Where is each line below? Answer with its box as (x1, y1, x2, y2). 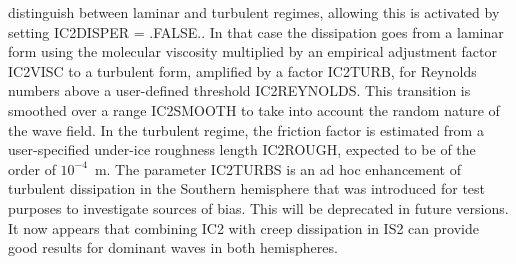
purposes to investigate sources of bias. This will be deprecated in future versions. (8, 197, 509, 218)
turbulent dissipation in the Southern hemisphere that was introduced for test (8, 178, 486, 199)
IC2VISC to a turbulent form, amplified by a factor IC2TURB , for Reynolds (8, 60, 477, 81)
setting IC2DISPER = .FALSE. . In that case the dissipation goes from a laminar (8, 21, 504, 42)
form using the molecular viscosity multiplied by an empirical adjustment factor (8, 41, 497, 62)
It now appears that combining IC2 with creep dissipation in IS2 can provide (8, 217, 479, 238)
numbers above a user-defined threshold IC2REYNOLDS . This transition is (8, 80, 471, 101)
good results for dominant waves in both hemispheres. (8, 237, 338, 258)
